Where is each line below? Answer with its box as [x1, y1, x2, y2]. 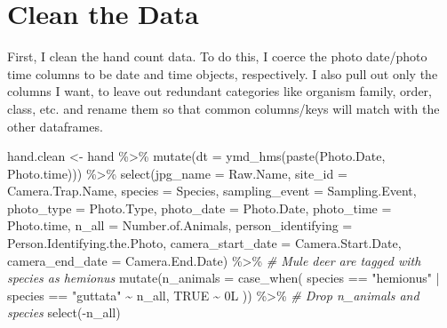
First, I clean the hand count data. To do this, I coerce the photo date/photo [7, 47, 427, 66]
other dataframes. [7, 116, 103, 135]
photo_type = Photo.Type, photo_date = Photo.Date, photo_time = [7, 198, 392, 217]
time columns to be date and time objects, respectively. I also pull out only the [7, 64, 438, 83]
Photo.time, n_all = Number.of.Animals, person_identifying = [7, 216, 353, 235]
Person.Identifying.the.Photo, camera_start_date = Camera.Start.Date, [7, 234, 402, 252]
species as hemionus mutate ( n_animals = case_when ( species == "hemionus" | [7, 268, 440, 287]
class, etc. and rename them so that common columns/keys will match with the [7, 99, 440, 117]
